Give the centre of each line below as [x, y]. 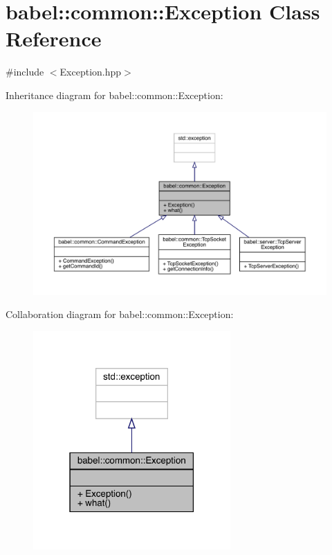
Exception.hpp [91, 72]
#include [25, 72]
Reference [54, 38]
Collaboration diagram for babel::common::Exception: [120, 314]
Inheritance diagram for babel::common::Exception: [114, 95]
